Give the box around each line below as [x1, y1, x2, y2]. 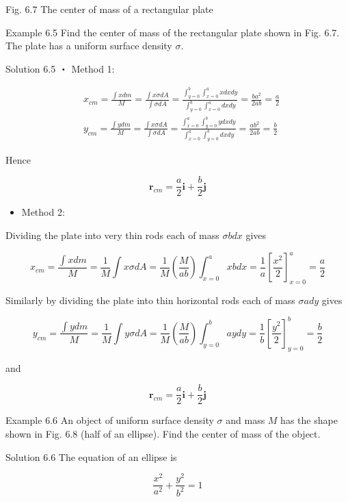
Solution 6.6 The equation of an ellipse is [5, 449, 177, 464]
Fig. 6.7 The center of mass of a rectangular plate [5, 2, 213, 16]
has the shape [280, 413, 338, 427]
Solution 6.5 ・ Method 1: [5, 61, 115, 75]
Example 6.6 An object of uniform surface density [5, 413, 214, 427]
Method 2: [21, 205, 65, 219]
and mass [226, 413, 265, 427]
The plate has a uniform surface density [5, 38, 172, 53]
